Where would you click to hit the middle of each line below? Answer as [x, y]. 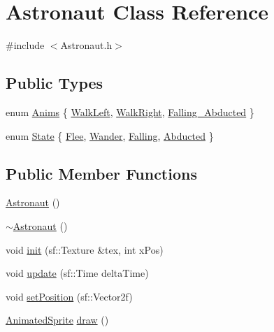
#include [25, 45]
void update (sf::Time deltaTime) [77, 273]
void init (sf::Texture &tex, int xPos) [85, 249]
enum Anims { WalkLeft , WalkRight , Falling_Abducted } [130, 111]
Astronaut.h [86, 45]
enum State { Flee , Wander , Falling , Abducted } [110, 135]
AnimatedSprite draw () [57, 320]
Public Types [55, 83]
